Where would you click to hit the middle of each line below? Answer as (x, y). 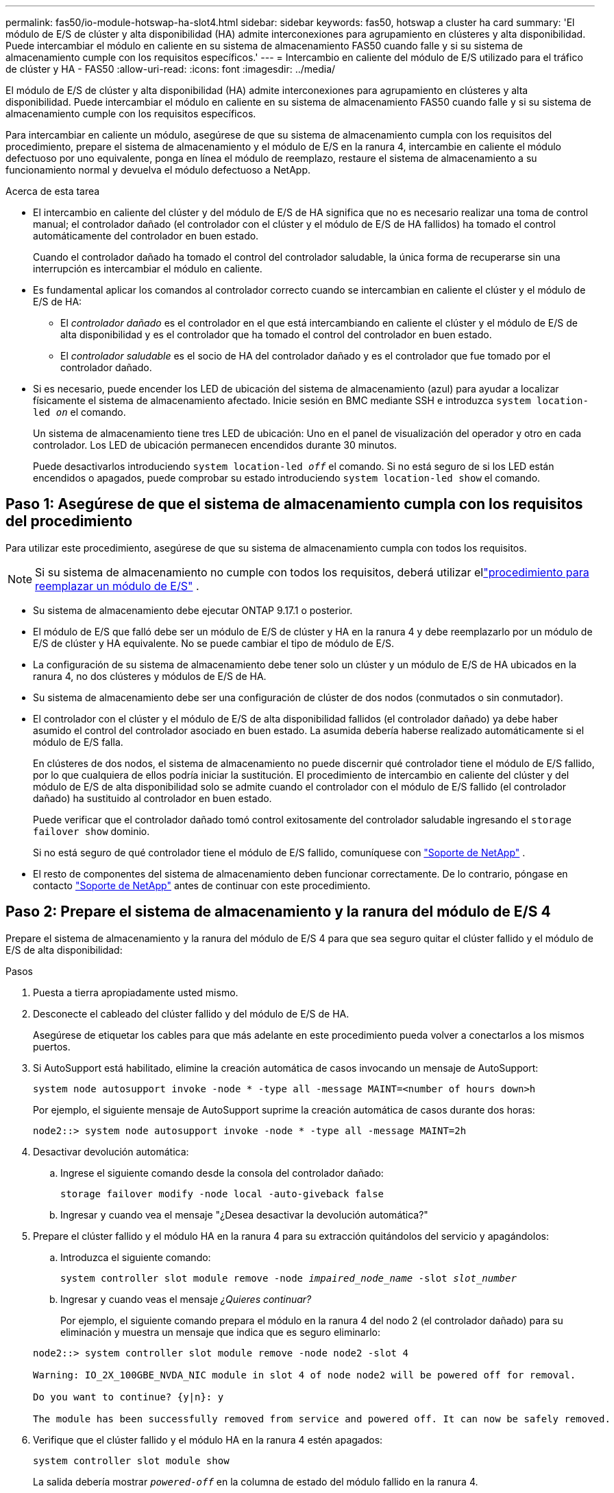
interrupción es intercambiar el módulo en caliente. (148, 269)
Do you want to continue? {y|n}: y (128, 1397)
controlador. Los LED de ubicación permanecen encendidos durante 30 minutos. (215, 445)
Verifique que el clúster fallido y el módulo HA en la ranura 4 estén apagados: (208, 1439)
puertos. (52, 1046)
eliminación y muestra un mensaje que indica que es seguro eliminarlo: (220, 1332)
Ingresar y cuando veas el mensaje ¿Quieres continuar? (186, 1299)
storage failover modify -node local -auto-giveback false (222, 1194)
